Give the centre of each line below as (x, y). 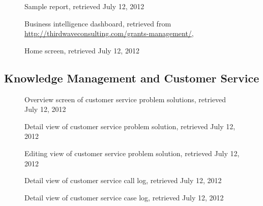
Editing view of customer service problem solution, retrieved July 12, (132, 153)
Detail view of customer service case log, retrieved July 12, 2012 (124, 197)
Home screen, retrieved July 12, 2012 (82, 50)
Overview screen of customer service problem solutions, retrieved (125, 99)
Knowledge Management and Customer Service (132, 78)
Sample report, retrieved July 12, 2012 (84, 6)
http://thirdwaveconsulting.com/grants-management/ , (109, 33)
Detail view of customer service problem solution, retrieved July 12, (130, 126)
